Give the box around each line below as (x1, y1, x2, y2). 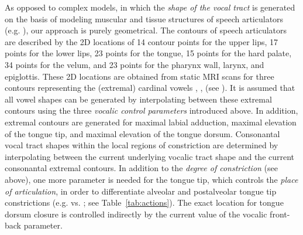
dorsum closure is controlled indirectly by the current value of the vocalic (5, 207, 267, 220)
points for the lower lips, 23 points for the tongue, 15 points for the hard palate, (5, 47, 292, 59)
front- (270, 207, 290, 220)
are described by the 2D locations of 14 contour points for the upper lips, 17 (5, 35, 278, 47)
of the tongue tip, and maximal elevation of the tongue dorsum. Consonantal (5, 127, 280, 139)
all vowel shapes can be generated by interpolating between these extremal (5, 93, 272, 105)
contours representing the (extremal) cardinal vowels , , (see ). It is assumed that (5, 81, 295, 94)
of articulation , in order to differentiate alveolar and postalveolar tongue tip (5, 185, 277, 197)
